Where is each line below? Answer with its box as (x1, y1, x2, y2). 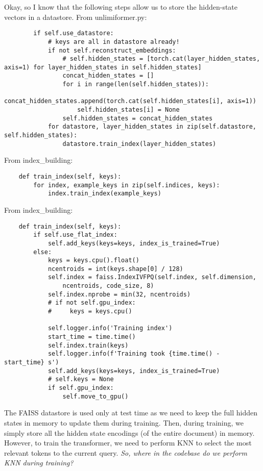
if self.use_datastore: (33, 30, 114, 37)
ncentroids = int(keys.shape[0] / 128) (47, 265, 183, 272)
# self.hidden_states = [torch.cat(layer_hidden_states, (62, 55, 260, 63)
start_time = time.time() (47, 333, 136, 341)
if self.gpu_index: (47, 384, 114, 391)
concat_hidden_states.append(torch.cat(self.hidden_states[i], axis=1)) (4, 97, 256, 105)
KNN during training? (4, 457, 74, 468)
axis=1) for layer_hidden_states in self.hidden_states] (4, 63, 202, 71)
